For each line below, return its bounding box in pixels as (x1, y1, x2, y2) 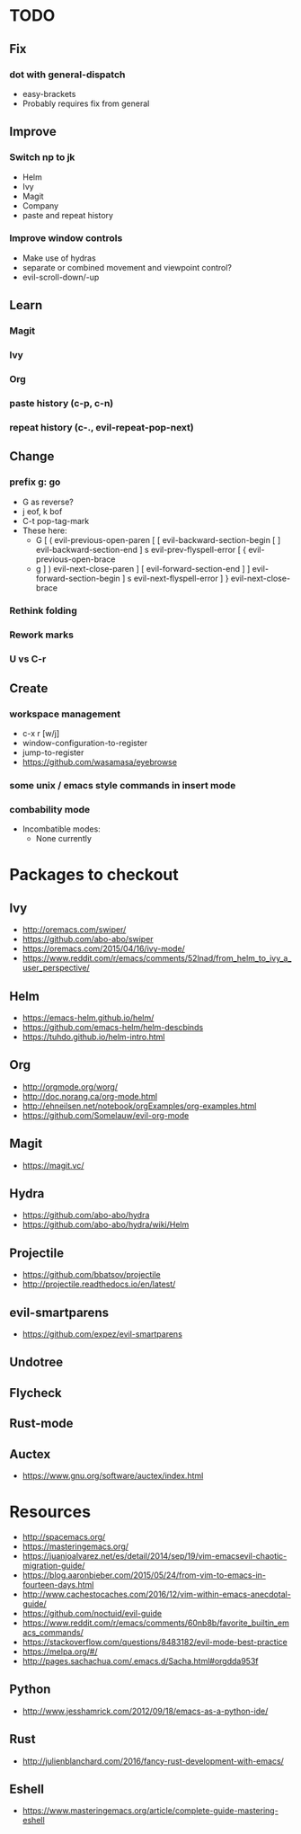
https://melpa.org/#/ (22, 1646, 98, 1657)
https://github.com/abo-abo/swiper (22, 934, 155, 945)
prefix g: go (9, 476, 61, 488)
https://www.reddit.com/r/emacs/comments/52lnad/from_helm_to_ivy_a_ (22, 953, 292, 964)
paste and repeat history (22, 209, 114, 220)
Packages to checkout (9, 865, 180, 886)
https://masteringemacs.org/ (22, 1541, 128, 1552)
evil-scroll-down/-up (22, 272, 100, 282)
